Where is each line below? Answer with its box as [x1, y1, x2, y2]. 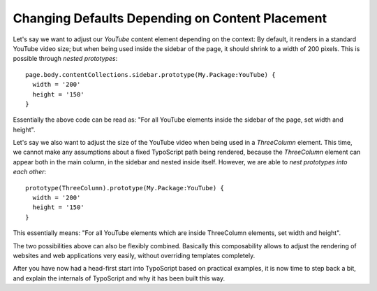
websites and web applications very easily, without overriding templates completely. [13, 251, 256, 260]
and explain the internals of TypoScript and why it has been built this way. [13, 274, 226, 283]
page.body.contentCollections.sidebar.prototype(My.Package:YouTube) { [25, 71, 276, 78]
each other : [13, 168, 47, 176]
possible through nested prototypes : [13, 55, 118, 63]
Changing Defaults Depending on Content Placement [13, 10, 327, 26]
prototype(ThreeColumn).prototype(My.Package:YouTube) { [25, 184, 225, 192]
